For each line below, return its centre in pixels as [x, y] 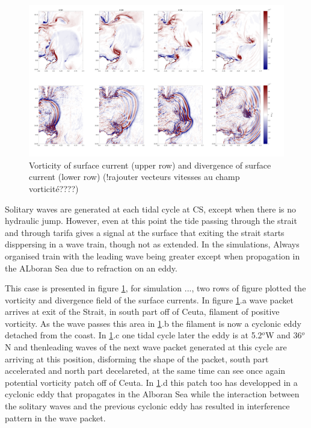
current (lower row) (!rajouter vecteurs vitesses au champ [134, 177]
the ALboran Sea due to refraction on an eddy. [91, 268]
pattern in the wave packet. [55, 417]
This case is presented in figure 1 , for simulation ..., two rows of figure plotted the [155, 288]
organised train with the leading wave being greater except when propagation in [152, 256]
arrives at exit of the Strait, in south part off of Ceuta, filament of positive [142, 312]
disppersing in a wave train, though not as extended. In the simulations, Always [152, 244]
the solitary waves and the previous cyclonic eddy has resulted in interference [147, 406]
